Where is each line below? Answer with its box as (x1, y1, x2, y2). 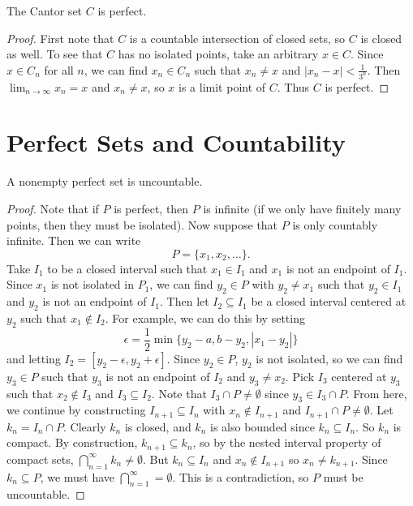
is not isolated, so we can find (256, 349, 403, 367)
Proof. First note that (6, 29, 114, 46)
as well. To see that (6, 45, 103, 62)
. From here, (346, 384, 407, 401)
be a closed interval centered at (251, 293, 407, 310)
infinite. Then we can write (6, 232, 141, 249)
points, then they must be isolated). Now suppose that (6, 216, 278, 233)
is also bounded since (209, 418, 315, 435)
